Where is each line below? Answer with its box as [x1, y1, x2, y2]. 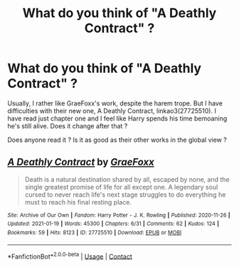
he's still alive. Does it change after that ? [7, 121, 128, 130]
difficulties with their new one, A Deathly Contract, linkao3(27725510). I [7, 106, 217, 115]
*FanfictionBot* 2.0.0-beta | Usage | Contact [7, 251, 133, 261]
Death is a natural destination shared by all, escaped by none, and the [24, 175, 230, 183]
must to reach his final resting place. [24, 197, 132, 206]
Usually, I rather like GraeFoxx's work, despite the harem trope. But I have [7, 98, 223, 108]
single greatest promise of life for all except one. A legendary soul [24, 182, 218, 191]
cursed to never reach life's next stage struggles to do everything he [24, 190, 226, 199]
